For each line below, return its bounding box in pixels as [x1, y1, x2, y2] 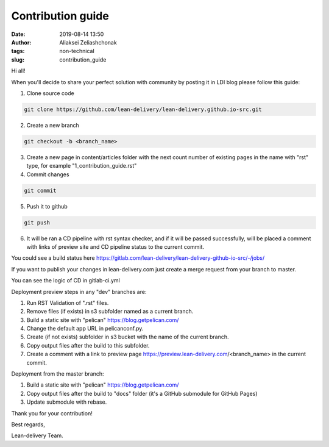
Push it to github [26, 202, 68, 210]
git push [24, 219, 51, 226]
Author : [11, 38, 32, 46]
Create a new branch [26, 121, 79, 129]
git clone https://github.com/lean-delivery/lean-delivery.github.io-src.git [24, 105, 262, 113]
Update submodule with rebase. [26, 398, 107, 406]
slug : [11, 55, 24, 63]
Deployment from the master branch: [11, 370, 104, 377]
